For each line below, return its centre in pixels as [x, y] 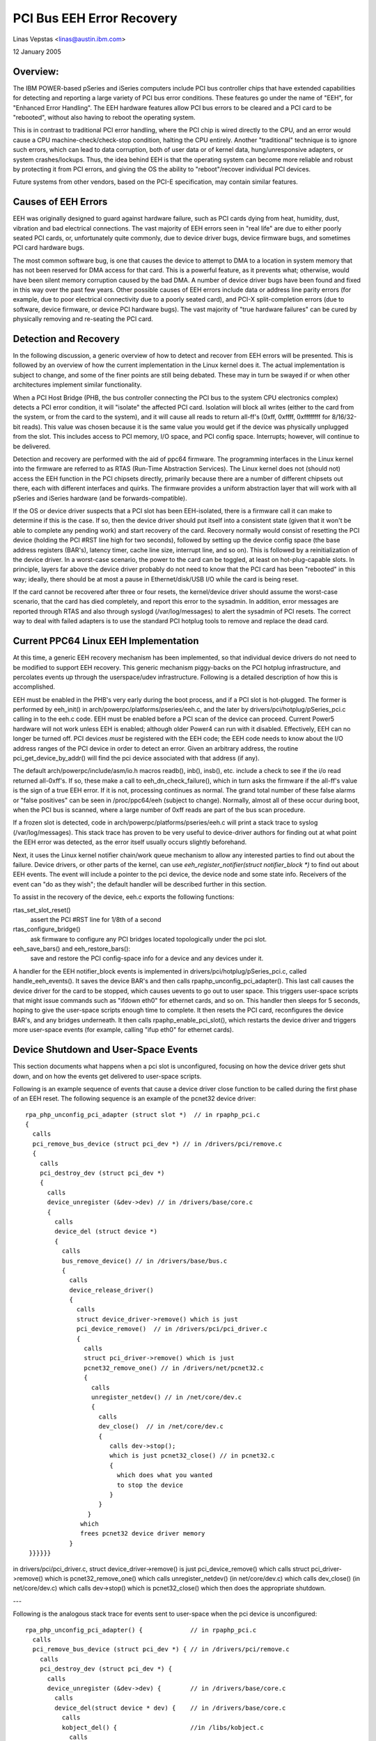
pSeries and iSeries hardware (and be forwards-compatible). [100, 498]
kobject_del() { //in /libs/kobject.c [163, 1727]
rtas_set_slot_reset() [42, 909]
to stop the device [150, 1485]
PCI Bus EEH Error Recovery [95, 18]
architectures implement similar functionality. [77, 385]
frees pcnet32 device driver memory [143, 1533]
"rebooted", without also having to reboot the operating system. [104, 118]
